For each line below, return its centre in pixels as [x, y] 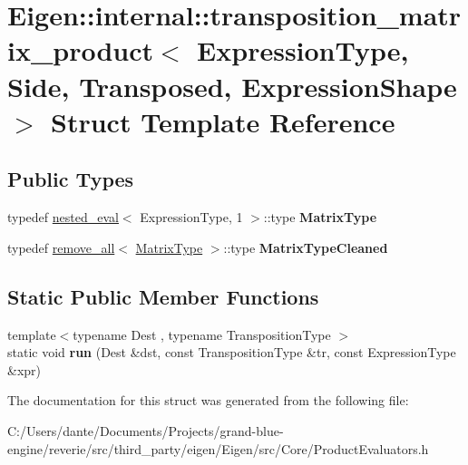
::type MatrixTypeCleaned [306, 247]
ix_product [81, 50]
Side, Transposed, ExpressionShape [232, 86]
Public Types [71, 179]
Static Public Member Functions [163, 296]
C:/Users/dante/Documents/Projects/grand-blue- [146, 430]
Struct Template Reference [223, 121]
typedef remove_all [61, 247]
